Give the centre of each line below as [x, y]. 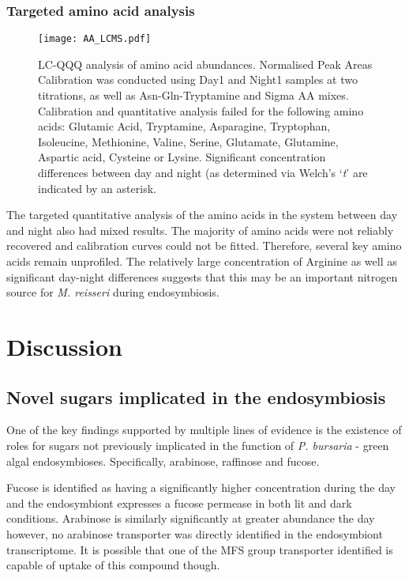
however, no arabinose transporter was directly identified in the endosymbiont [195, 533]
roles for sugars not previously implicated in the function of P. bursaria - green [198, 445]
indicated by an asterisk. [97, 188]
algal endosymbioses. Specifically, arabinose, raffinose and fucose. [163, 461]
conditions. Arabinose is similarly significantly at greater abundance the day [191, 518]
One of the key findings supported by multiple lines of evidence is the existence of [204, 430]
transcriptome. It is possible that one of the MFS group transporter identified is [200, 549]
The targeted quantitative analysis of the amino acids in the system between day [202, 215]
